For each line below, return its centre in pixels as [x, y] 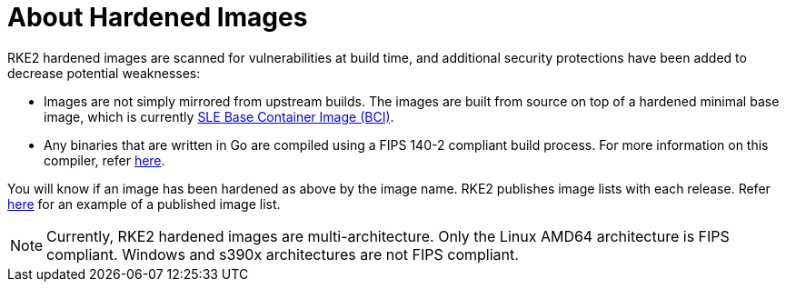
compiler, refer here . [104, 160]
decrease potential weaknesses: [104, 73]
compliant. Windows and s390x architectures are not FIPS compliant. [283, 254]
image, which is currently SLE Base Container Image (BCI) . [219, 116]
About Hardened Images [158, 17]
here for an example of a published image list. [144, 204]
